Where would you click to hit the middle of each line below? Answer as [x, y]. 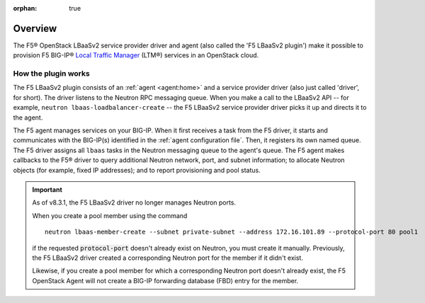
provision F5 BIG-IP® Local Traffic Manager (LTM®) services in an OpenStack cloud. [136, 55]
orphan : [25, 8]
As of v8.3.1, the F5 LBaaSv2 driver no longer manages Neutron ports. [134, 202]
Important [47, 189]
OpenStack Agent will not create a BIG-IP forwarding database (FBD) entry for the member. [165, 280]
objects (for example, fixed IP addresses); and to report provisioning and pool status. [137, 170]
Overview [35, 28]
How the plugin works [51, 74]
